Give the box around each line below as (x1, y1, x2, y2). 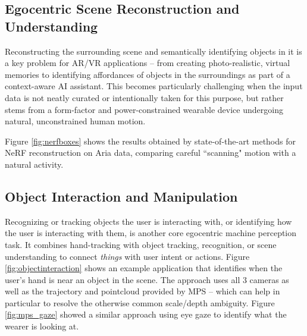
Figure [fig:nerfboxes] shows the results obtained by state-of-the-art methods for (5, 134, 296, 147)
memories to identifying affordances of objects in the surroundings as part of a (5, 68, 290, 80)
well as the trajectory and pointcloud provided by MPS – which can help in (5, 285, 280, 297)
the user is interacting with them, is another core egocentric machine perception (5, 227, 297, 239)
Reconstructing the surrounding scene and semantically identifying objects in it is (5, 45, 302, 57)
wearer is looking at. (5, 320, 79, 332)
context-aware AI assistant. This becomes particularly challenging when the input (5, 80, 303, 92)
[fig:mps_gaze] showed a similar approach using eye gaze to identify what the (5, 308, 287, 321)
